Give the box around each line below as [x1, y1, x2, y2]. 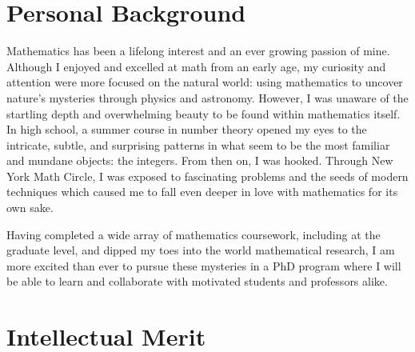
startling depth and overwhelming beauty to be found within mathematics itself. [6, 105, 401, 122]
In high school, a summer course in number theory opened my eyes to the [6, 121, 367, 138]
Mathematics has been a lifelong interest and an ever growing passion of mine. [6, 42, 390, 59]
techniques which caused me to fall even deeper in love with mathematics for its [6, 183, 398, 200]
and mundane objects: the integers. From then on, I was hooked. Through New [6, 152, 393, 169]
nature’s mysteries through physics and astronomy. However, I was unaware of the [6, 89, 409, 106]
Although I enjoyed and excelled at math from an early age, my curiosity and [6, 58, 386, 74]
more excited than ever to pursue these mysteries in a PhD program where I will [6, 257, 401, 274]
